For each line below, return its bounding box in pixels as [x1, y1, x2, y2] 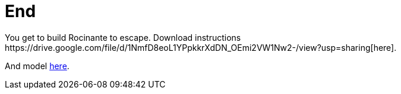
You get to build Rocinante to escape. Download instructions [5, 32, 241, 43]
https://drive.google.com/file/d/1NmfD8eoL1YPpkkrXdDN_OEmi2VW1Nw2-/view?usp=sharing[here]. [5, 42, 397, 53]
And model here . [5, 60, 70, 71]
